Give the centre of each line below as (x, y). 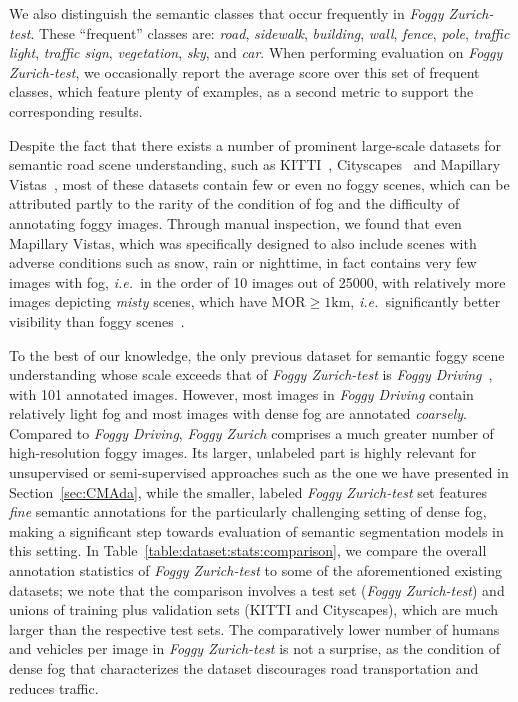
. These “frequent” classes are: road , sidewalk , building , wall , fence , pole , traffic (270, 32)
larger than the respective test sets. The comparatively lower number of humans (254, 628)
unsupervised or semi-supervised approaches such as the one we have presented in (259, 472)
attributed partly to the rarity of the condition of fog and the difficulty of (234, 203)
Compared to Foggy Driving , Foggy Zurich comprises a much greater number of (251, 432)
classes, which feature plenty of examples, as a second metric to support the (241, 91)
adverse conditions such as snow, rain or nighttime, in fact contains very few (243, 262)
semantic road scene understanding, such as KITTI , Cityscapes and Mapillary (255, 164)
